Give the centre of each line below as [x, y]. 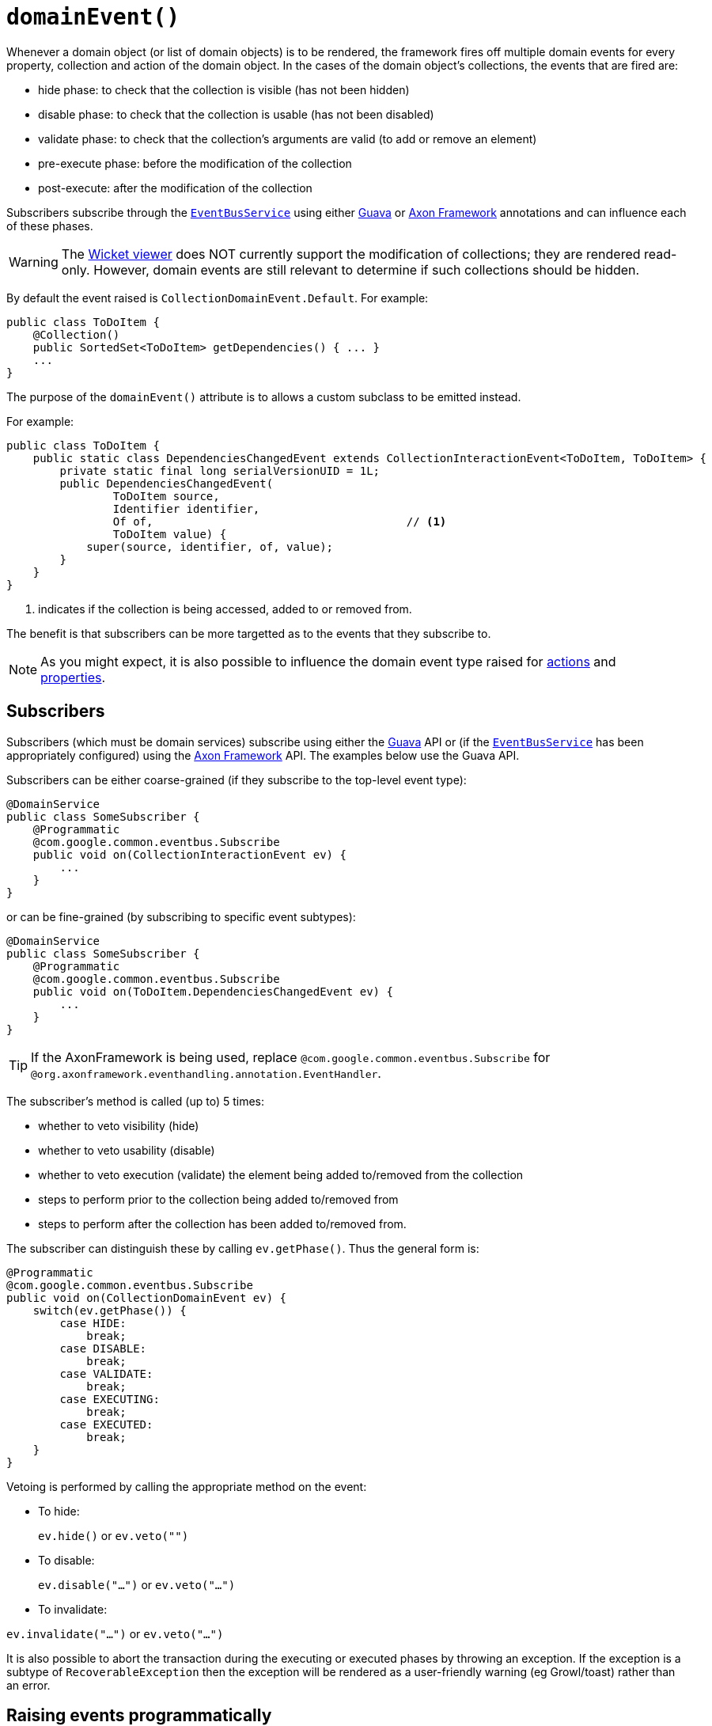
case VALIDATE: [106, 1373]
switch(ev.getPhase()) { [110, 1310]
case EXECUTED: [106, 1424]
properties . [73, 677]
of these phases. [50, 226]
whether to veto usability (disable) [127, 1150]
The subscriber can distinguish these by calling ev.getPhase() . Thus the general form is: [243, 1248]
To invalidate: [73, 1609]
